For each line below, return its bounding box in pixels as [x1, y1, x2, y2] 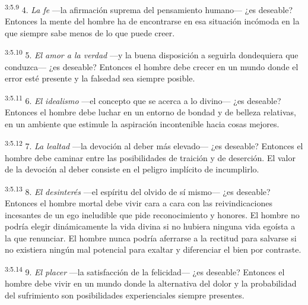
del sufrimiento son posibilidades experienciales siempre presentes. [5, 288, 245, 301]
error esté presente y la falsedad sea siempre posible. [5, 72, 195, 84]
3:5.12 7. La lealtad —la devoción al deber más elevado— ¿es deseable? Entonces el [5, 138, 303, 152]
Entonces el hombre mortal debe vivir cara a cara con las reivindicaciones [5, 197, 272, 209]
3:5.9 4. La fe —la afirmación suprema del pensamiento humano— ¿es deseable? [5, 2, 293, 15]
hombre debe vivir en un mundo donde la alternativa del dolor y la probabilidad [5, 277, 297, 290]
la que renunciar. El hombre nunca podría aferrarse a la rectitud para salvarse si [5, 231, 297, 244]
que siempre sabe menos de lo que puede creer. [5, 26, 175, 39]
